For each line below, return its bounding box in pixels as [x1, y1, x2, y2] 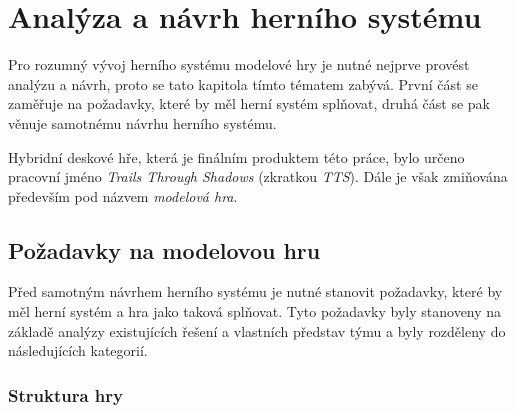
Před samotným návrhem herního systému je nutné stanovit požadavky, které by [8, 281, 503, 302]
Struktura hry [8, 382, 123, 407]
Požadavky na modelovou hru [8, 234, 321, 265]
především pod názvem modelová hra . [8, 185, 238, 206]
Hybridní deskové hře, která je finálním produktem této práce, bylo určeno [8, 146, 465, 167]
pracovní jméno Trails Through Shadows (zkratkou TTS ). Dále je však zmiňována [8, 166, 508, 187]
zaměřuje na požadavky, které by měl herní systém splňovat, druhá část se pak [8, 93, 490, 114]
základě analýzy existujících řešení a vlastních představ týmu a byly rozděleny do [8, 320, 506, 341]
